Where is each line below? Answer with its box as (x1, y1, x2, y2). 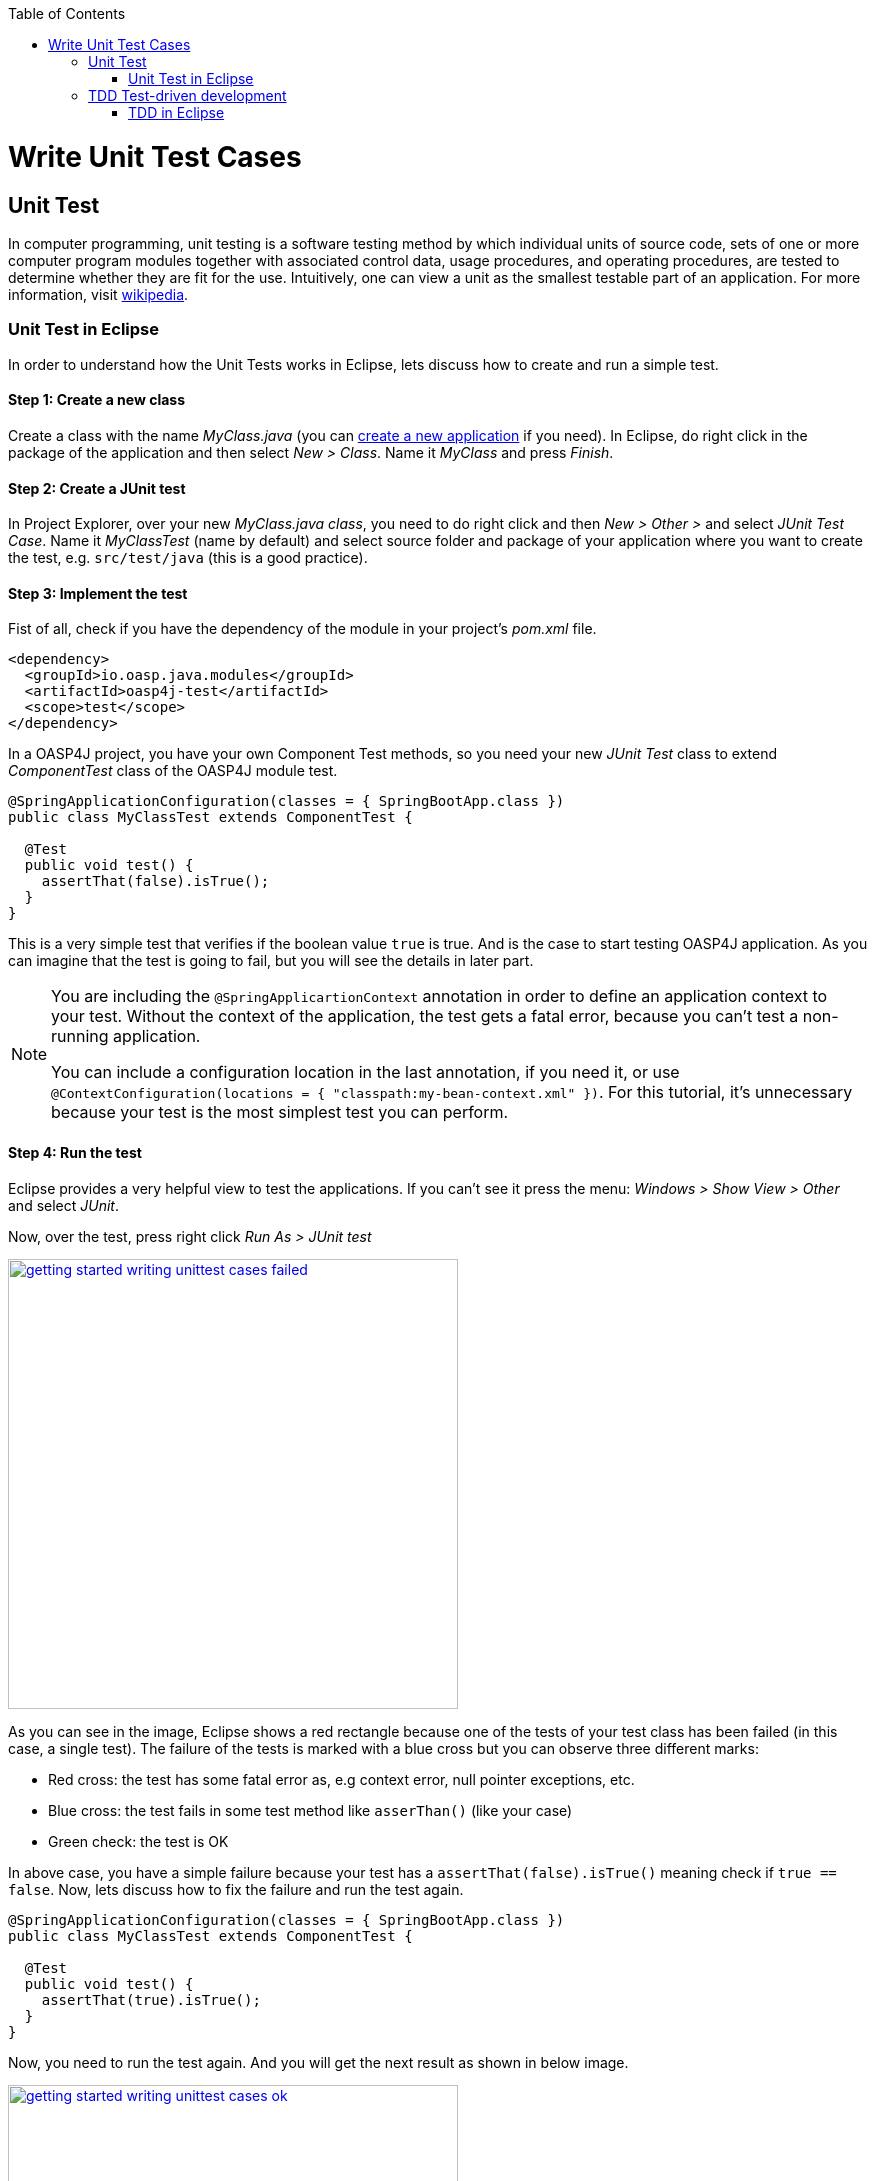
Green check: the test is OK (48, 1832, 229, 1850)
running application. (51, 1026, 201, 1047)
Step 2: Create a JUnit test (8, 479, 186, 497)
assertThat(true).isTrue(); (41, 1991, 261, 2008)
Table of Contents (8, 5, 126, 22)
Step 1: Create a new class (8, 391, 185, 409)
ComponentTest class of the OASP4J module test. (8, 762, 338, 780)
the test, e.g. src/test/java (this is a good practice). (8, 549, 368, 567)
